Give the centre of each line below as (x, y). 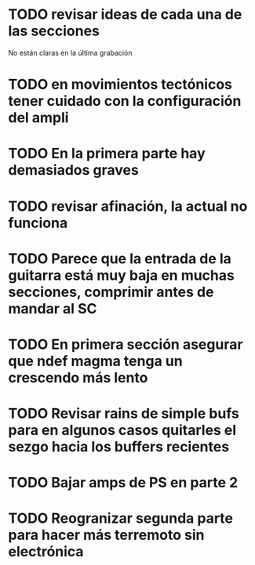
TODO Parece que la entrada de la (120, 258)
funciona (38, 223)
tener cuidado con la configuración (125, 101)
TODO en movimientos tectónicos (120, 85)
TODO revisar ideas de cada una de (125, 14)
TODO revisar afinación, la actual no (128, 206)
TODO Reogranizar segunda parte (121, 518)
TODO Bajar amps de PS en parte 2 (123, 483)
